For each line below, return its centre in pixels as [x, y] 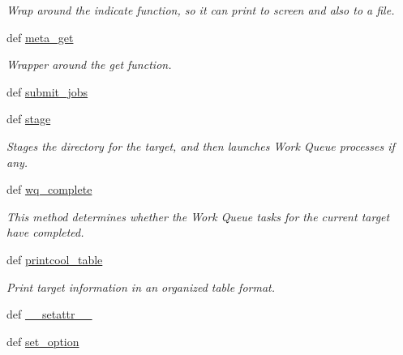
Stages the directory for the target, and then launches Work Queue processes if [201, 145]
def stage [29, 119]
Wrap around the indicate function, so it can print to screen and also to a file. [201, 10]
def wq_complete [49, 189]
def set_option [43, 341]
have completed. [45, 232]
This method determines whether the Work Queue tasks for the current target [198, 216]
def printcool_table [55, 259]
